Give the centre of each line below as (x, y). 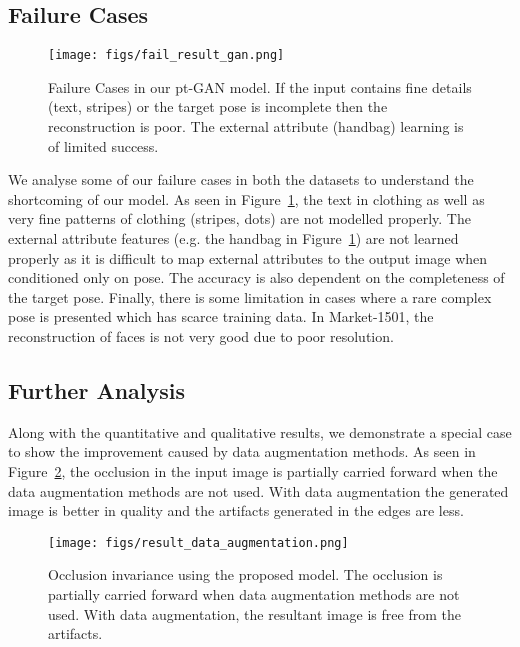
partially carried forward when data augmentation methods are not (254, 594)
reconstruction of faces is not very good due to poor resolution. (201, 335)
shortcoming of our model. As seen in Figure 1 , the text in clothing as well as (246, 198)
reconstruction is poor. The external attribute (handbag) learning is (256, 126)
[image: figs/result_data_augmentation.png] (198, 542)
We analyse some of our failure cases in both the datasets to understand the (241, 179)
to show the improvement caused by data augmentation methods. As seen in (242, 451)
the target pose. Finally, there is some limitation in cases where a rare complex (250, 296)
